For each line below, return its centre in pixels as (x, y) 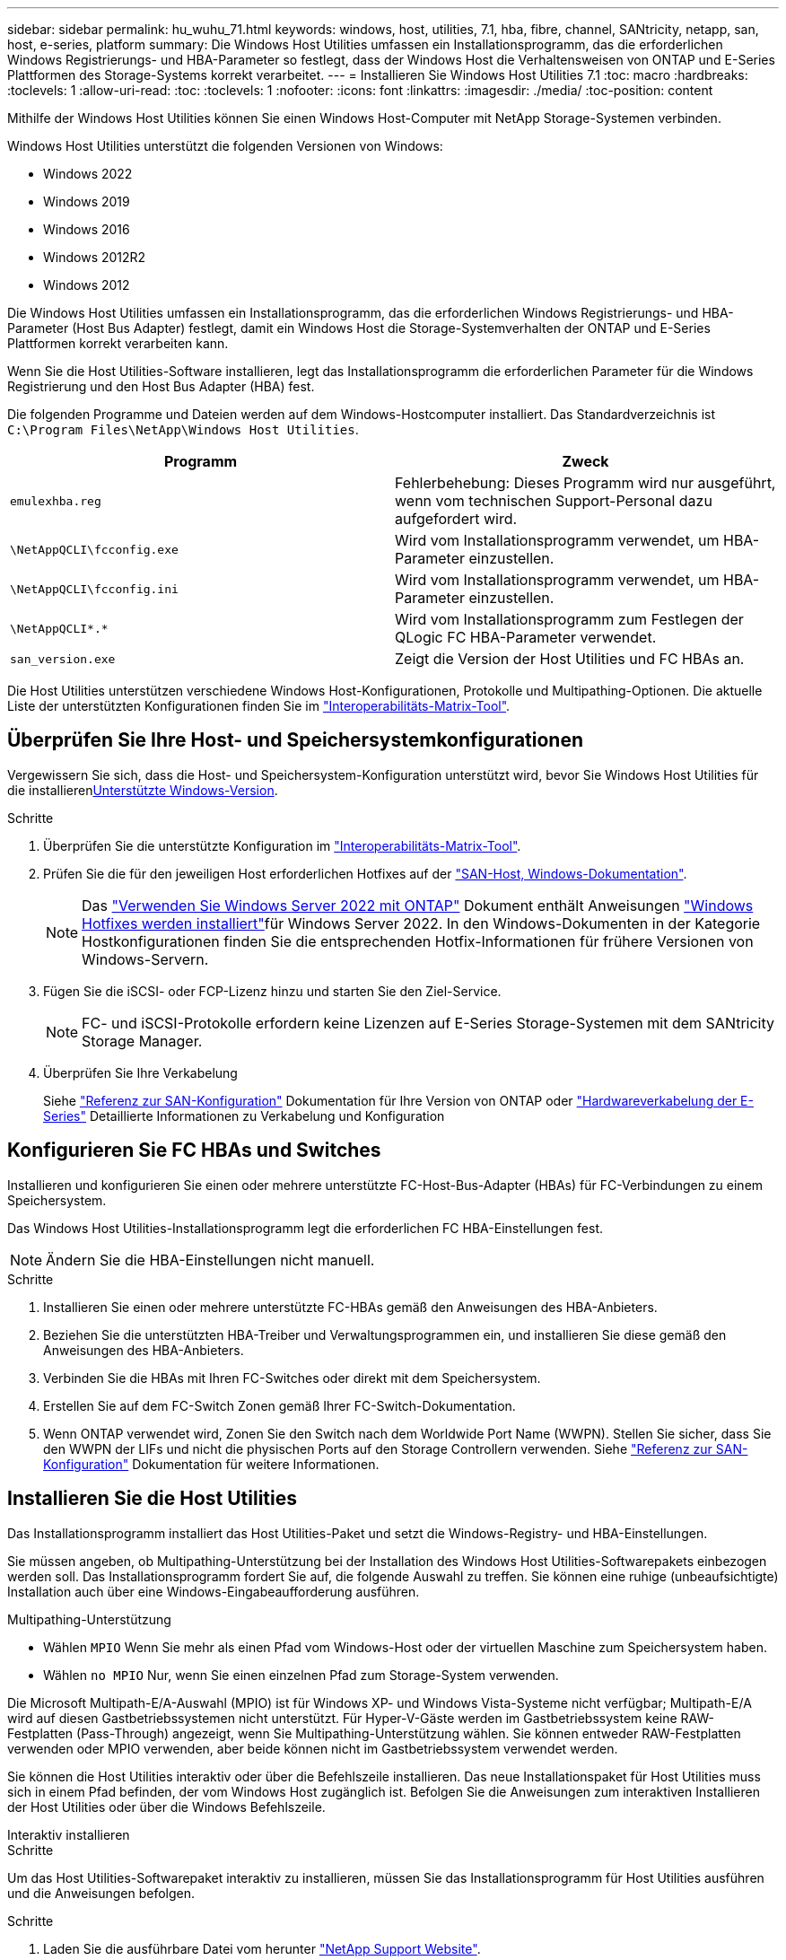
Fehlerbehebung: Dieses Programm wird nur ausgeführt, (585, 483)
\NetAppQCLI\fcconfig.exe (94, 549)
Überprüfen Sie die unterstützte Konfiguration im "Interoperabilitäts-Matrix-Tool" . (282, 845)
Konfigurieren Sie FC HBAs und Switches (194, 1151)
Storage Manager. (142, 1041)
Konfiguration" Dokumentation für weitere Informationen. (211, 1464)
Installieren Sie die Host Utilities (153, 1499)
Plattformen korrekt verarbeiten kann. (118, 343)
